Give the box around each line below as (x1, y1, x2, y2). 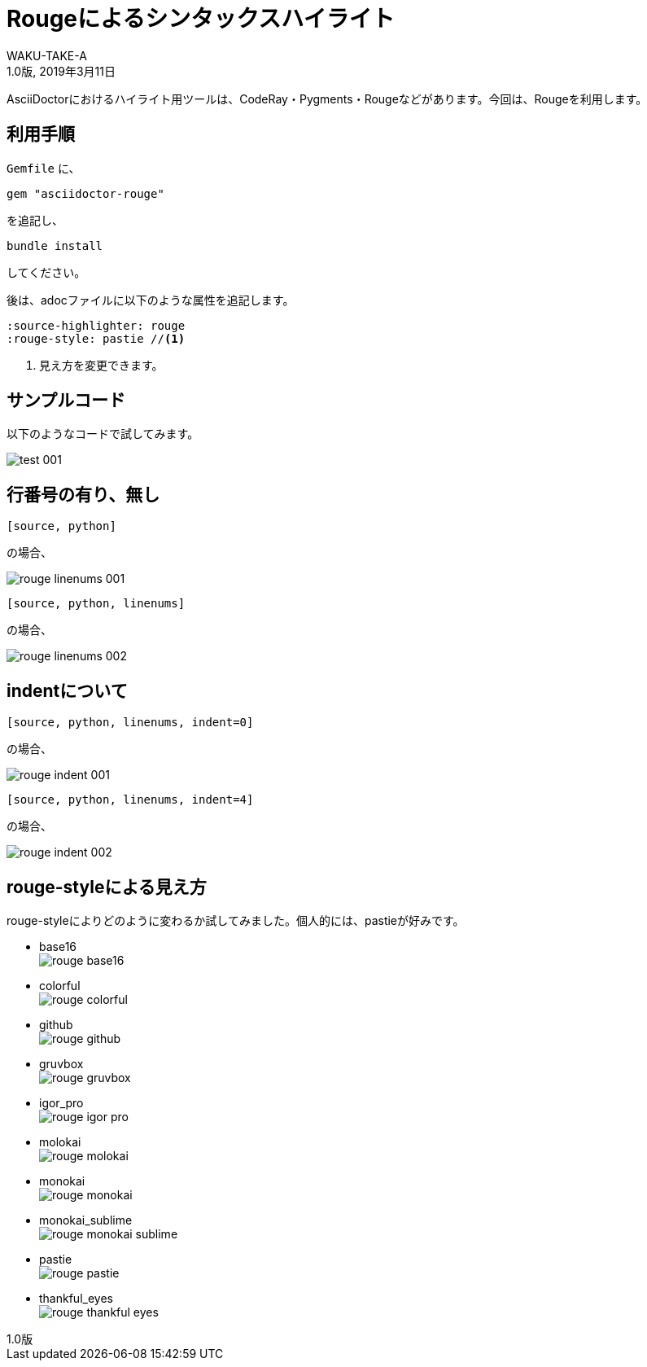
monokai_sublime (39, 1212, 133, 1227)
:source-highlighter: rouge (7, 318, 186, 332)
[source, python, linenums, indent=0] (7, 716, 254, 730)
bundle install (7, 239, 103, 252)
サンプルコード (7, 390, 125, 411)
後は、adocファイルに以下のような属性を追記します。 (7, 292, 295, 307)
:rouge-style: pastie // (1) (7, 331, 186, 345)
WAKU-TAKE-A (7, 48, 87, 63)
